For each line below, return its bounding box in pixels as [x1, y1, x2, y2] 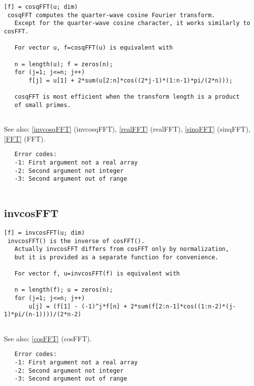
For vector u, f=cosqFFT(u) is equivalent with [14, 44, 173, 52]
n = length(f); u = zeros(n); [14, 286, 113, 294]
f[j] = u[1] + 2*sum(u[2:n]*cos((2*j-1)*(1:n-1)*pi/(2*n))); [28, 77, 233, 84]
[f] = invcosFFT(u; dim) [4, 229, 85, 236]
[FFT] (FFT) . [4, 133, 46, 143]
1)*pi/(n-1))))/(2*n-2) [4, 311, 82, 318]
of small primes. [14, 101, 71, 109]
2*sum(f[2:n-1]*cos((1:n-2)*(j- [130, 303, 236, 310]
